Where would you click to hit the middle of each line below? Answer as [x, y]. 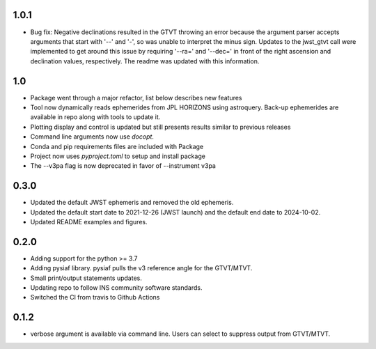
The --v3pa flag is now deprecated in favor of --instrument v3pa [123, 166]
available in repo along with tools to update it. [95, 117]
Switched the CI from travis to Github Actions [95, 297]
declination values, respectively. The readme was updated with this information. [145, 61]
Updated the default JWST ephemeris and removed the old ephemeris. [132, 203]
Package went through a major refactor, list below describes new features [136, 98]
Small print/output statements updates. [86, 278]
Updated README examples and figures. [89, 222]
